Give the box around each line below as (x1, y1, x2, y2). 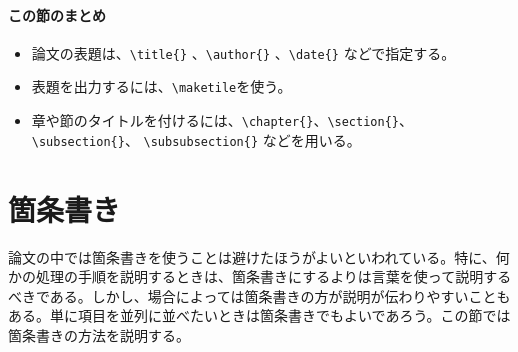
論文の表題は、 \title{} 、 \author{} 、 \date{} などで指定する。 (31, 42, 456, 63)
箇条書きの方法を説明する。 (8, 324, 190, 345)
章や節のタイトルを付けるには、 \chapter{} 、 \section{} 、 (31, 110, 413, 131)
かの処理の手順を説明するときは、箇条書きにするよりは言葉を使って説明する (8, 266, 512, 287)
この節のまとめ (8, 4, 106, 25)
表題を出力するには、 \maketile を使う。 (31, 76, 292, 97)
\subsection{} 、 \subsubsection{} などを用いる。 (31, 129, 361, 150)
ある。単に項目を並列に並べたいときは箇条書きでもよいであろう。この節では (8, 305, 511, 326)
